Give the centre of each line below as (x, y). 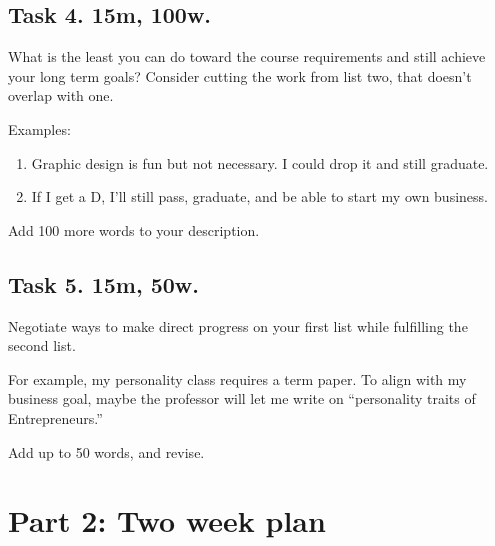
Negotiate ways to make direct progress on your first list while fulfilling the (238, 325)
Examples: (39, 128)
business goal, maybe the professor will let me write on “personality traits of (242, 398)
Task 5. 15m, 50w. (103, 283)
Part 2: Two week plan (167, 520)
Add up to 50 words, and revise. (106, 451)
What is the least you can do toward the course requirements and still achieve (247, 56)
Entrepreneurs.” (55, 417)
